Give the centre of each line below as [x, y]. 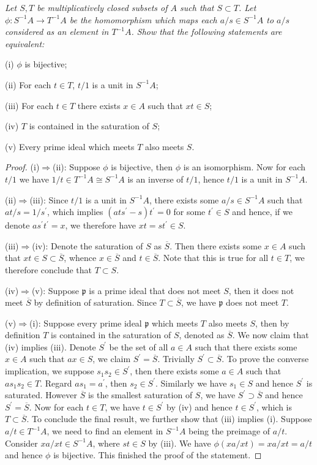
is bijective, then [142, 167]
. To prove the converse [265, 359]
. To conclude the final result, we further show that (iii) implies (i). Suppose [169, 419]
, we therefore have [101, 225]
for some [189, 212]
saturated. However [41, 395]
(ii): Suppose [76, 167]
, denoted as [202, 335]
